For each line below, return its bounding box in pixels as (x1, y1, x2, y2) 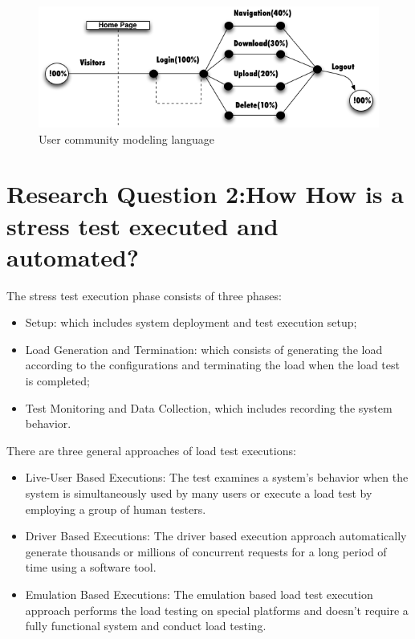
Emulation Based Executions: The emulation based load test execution (25, 586, 373, 602)
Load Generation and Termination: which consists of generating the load (25, 340, 383, 357)
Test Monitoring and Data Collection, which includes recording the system (25, 399, 393, 416)
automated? (6, 240, 140, 273)
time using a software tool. (25, 559, 157, 576)
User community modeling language (39, 130, 215, 147)
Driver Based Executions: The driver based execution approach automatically (25, 527, 407, 544)
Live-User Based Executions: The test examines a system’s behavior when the (25, 469, 409, 486)
